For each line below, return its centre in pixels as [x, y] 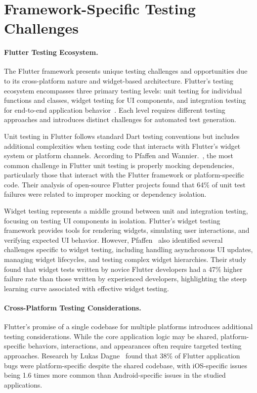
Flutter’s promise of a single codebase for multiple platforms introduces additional [128, 327]
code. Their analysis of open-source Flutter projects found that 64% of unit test [125, 184]
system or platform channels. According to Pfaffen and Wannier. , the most [119, 155]
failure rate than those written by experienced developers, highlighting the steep [125, 279]
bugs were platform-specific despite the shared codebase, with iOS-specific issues [126, 365]
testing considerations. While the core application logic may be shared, [111, 336]
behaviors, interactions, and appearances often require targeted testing [135, 346]
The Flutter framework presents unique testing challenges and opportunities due [126, 71]
